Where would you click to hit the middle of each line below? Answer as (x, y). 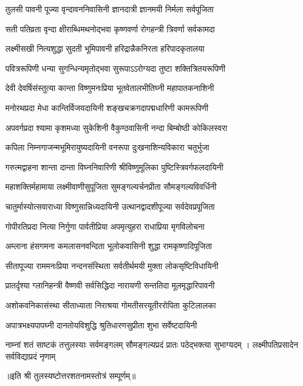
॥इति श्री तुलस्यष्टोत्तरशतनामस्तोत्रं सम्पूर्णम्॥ (71, 376)
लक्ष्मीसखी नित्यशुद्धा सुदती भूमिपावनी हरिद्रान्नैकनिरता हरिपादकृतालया (105, 48)
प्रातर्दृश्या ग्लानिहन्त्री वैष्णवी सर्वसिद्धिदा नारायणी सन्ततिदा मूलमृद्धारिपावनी (110, 285)
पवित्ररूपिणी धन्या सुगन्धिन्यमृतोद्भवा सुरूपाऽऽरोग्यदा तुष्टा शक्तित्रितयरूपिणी (116, 68)
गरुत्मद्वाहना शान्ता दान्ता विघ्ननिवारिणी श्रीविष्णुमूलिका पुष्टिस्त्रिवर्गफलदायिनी (114, 167)
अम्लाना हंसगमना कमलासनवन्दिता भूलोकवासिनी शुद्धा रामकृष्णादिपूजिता (109, 246)
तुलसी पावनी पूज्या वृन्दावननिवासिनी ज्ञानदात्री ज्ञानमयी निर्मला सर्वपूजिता (110, 9)
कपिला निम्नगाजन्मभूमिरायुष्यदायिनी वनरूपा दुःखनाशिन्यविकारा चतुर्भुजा (107, 147)
